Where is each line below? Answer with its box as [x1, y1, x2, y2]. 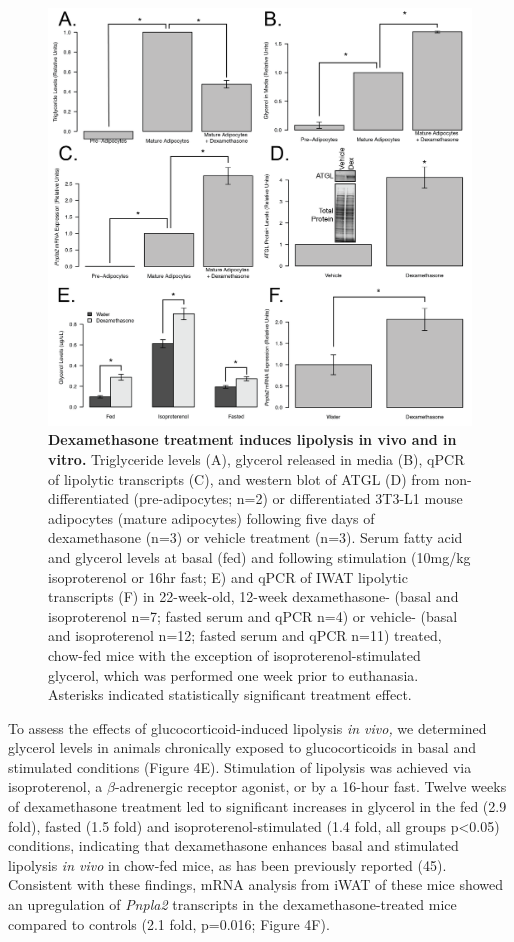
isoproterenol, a [8, 776, 103, 797]
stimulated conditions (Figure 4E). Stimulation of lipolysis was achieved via [8, 756, 472, 777]
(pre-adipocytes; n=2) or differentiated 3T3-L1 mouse [133, 488, 463, 509]
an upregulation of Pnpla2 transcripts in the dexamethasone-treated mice [8, 894, 457, 915]
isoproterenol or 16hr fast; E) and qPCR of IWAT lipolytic [48, 566, 408, 587]
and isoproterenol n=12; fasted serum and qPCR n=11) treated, [48, 625, 442, 646]
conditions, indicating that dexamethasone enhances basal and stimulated [8, 835, 459, 856]
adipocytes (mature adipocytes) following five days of [48, 507, 375, 528]
